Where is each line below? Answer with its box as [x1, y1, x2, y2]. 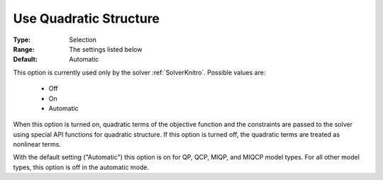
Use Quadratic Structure [13, 11, 160, 26]
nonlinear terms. [13, 140, 62, 149]
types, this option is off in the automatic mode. [13, 163, 149, 171]
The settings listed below [69, 45, 143, 53]
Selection [69, 35, 97, 44]
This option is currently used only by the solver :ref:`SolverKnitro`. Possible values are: [13, 68, 266, 77]
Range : [13, 45, 35, 53]
